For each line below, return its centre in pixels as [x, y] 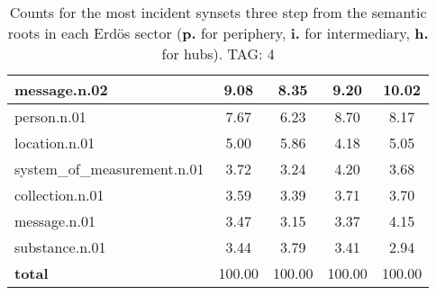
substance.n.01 [60, 247]
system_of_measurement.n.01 [109, 169]
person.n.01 [50, 116]
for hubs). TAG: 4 [218, 54]
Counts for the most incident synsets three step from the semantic [218, 12]
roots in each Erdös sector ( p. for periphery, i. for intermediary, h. [218, 33]
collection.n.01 [59, 195]
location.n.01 [55, 143]
